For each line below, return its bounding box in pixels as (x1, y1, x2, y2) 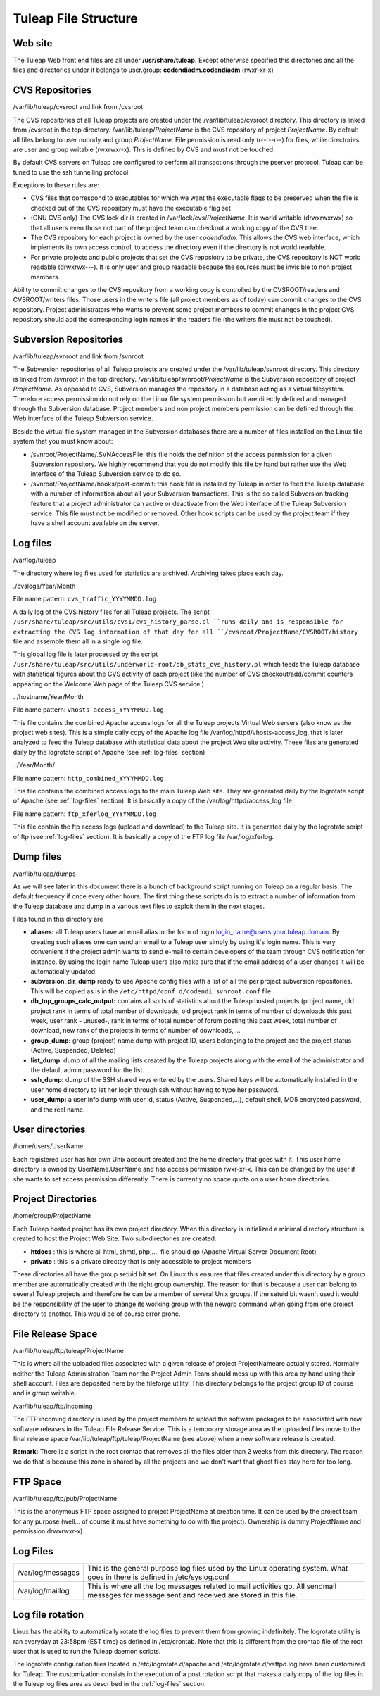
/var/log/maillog (17, 1585, 70, 1595)
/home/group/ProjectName (13, 1212, 91, 1220)
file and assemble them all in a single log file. (13, 637, 144, 646)
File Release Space (13, 1328, 98, 1340)
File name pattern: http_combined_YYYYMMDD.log (13, 774, 165, 782)
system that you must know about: (13, 437, 113, 446)
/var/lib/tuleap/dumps (13, 869, 77, 878)
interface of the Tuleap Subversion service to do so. (30, 470, 182, 478)
